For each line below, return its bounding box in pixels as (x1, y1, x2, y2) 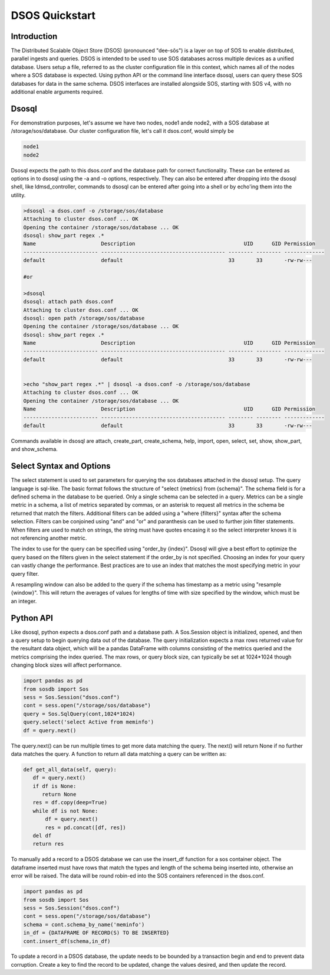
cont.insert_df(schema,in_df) (23, 938, 111, 944)
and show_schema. (11, 446, 58, 453)
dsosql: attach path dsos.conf (23, 298, 114, 305)
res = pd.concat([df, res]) (45, 824, 126, 831)
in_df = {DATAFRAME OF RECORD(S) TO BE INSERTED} (23, 930, 170, 936)
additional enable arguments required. (11, 89, 104, 96)
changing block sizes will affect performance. (11, 661, 122, 669)
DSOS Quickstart (11, 9, 96, 22)
